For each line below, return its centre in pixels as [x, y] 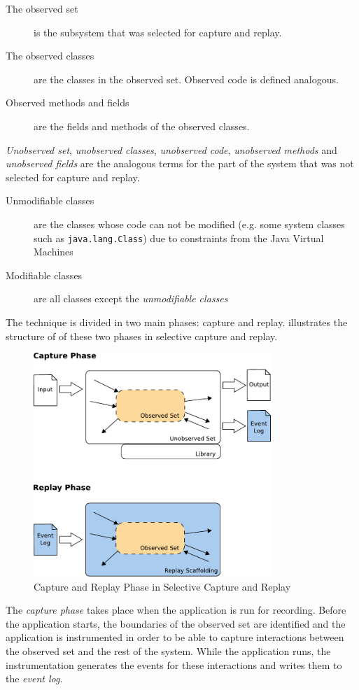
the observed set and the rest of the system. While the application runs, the [168, 651]
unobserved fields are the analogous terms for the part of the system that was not [180, 163]
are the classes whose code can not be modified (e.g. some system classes [189, 224]
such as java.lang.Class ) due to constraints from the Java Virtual [179, 238]
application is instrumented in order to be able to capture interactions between [175, 637]
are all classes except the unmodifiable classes [131, 298]
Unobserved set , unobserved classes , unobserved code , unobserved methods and [171, 149]
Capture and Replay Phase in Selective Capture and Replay [162, 586]
